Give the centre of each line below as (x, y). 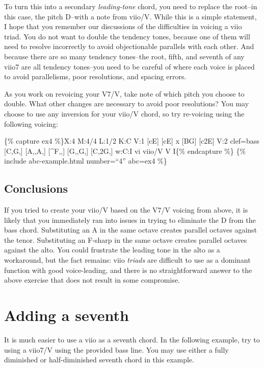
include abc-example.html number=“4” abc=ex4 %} (86, 161)
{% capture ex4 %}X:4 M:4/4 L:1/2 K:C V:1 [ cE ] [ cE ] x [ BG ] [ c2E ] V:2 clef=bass (132, 141)
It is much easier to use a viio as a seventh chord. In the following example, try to (132, 339)
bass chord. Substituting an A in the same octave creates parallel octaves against (131, 230)
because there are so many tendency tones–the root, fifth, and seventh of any (124, 56)
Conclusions (36, 188)
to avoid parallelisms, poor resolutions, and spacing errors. (95, 76)
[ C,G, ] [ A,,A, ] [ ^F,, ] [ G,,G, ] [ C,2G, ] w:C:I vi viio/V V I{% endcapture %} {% (125, 151)
